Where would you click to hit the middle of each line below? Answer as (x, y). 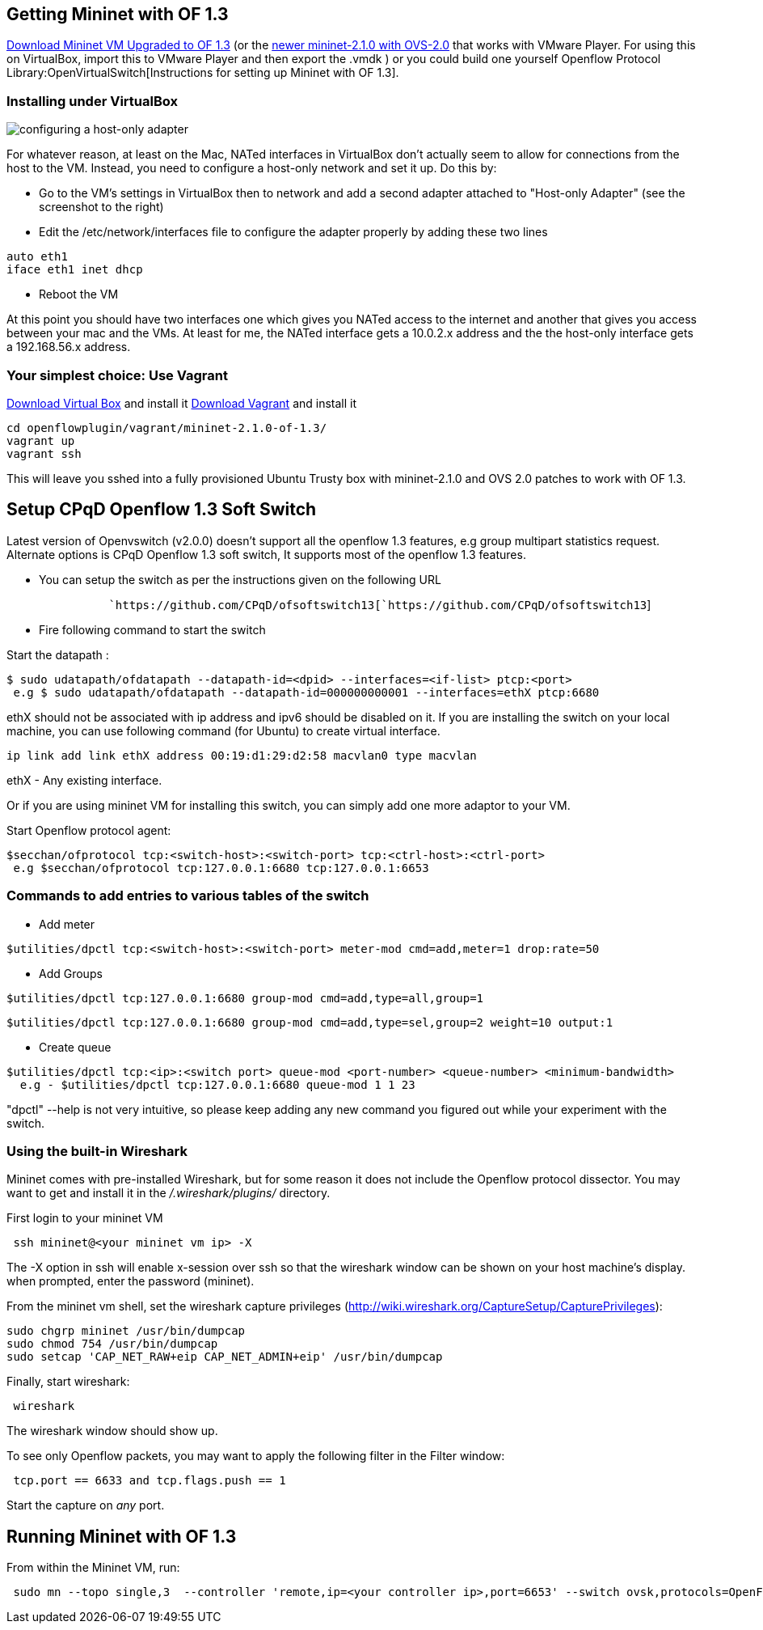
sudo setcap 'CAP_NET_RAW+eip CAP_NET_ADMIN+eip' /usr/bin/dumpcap (225, 1357)
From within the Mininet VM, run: (93, 1568)
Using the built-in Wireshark (97, 1151)
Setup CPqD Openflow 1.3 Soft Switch (162, 510)
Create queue (75, 1047)
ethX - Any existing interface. (84, 780)
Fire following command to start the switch (152, 629)
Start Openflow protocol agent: (89, 830)
